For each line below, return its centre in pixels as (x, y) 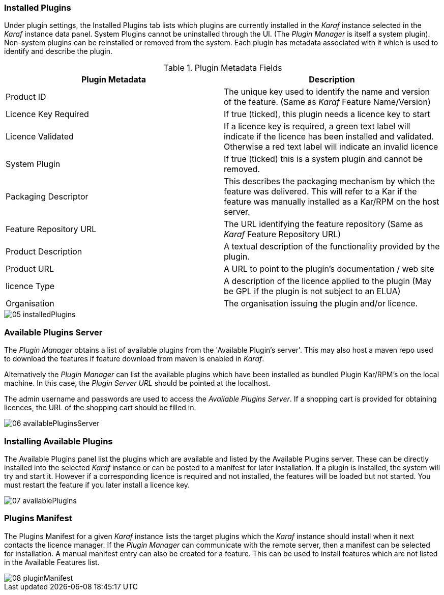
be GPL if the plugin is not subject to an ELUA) (312, 291)
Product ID (26, 97)
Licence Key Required (47, 114)
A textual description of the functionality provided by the (332, 247)
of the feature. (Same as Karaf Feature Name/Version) (327, 102)
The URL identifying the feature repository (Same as (323, 224)
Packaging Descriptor (47, 197)
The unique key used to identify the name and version (327, 92)
